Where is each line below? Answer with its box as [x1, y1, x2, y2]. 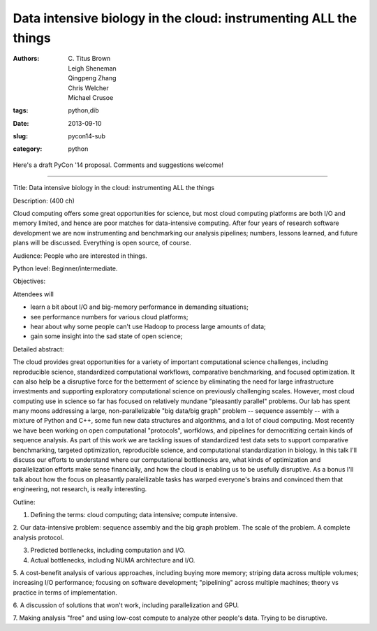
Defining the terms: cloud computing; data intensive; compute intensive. [30, 510, 238, 518]
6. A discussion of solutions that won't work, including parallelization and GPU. [13, 601, 239, 609]
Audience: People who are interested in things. [13, 252, 148, 260]
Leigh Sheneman [68, 64, 117, 73]
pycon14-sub [68, 132, 106, 140]
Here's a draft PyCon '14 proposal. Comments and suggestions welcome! [13, 161, 223, 169]
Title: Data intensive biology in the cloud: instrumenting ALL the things [13, 184, 215, 192]
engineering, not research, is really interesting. [13, 485, 147, 493]
